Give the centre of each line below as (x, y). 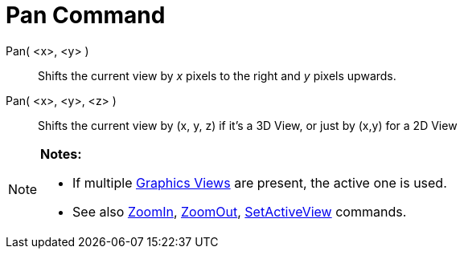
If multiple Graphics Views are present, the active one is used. (260, 182)
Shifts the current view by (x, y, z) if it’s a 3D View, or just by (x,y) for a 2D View (248, 125)
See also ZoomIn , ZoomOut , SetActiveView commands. (240, 211)
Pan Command (86, 15)
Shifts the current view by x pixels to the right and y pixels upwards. (217, 75)
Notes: (61, 154)
